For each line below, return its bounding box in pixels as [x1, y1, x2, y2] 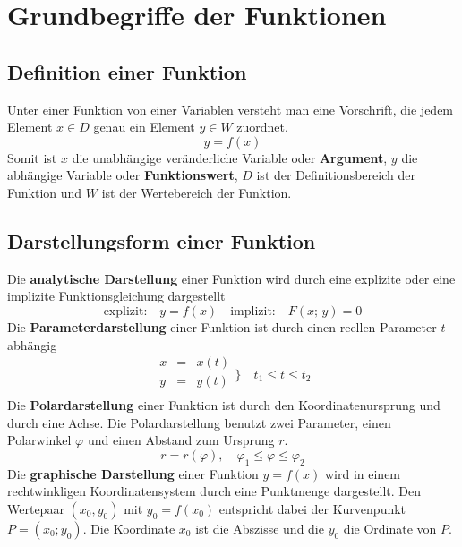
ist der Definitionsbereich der [256, 166, 415, 184]
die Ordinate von [343, 518, 437, 537]
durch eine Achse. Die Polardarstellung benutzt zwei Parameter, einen [7, 413, 391, 432]
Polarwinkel [7, 431, 72, 449]
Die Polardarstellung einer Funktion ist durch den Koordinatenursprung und [7, 396, 441, 415]
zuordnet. [236, 117, 288, 136]
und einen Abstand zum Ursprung [87, 431, 275, 449]
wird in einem [324, 464, 401, 483]
